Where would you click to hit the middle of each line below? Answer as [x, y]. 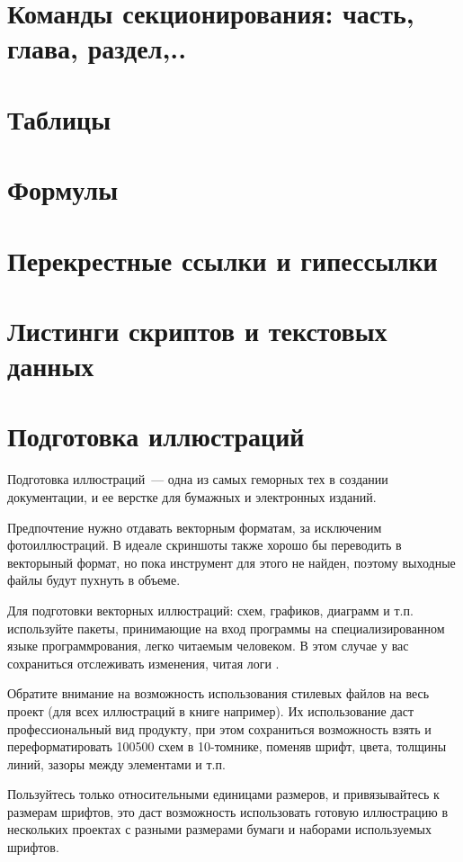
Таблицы [59, 118]
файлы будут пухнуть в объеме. [94, 580]
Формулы [63, 189]
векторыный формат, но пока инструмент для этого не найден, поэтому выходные [231, 562]
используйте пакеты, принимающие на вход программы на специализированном [226, 628]
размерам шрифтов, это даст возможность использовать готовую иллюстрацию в [228, 811]
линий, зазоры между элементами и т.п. [116, 763]
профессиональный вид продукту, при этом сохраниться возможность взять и [219, 728]
